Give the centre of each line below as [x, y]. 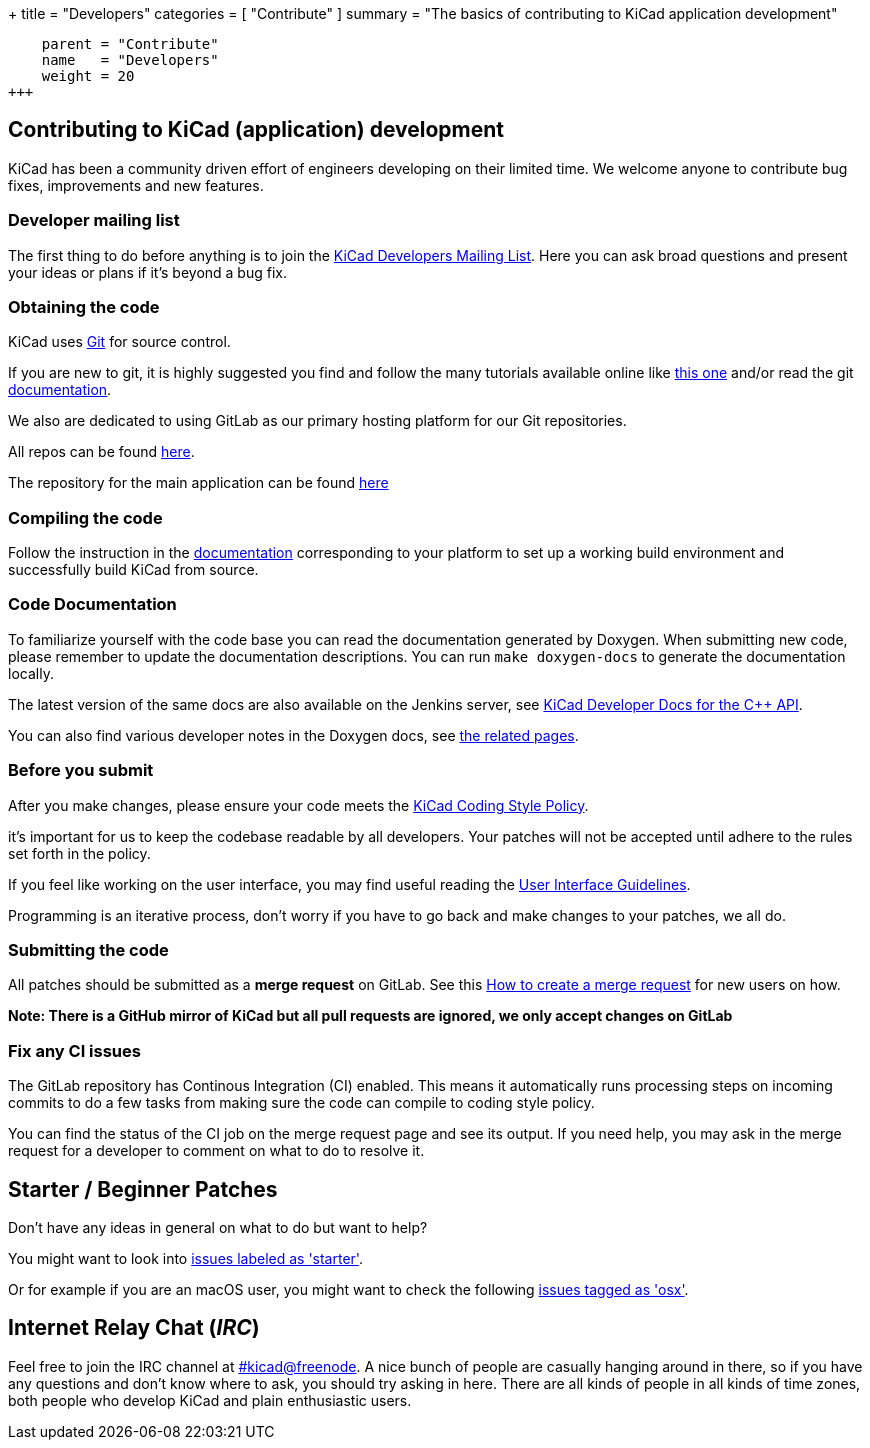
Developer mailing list [94, 220]
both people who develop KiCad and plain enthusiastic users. [210, 1400]
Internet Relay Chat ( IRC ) [134, 1328]
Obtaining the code [84, 306]
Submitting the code [88, 949]
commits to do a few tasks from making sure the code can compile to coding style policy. [301, 1103]
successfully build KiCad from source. [133, 570]
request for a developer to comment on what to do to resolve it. [216, 1151]
